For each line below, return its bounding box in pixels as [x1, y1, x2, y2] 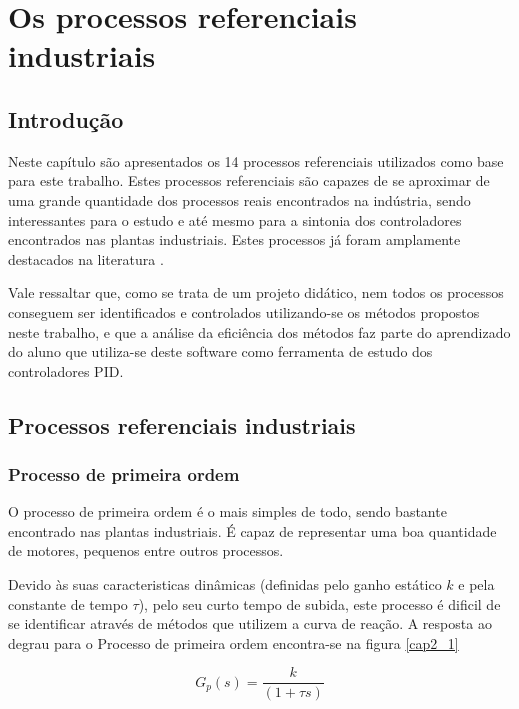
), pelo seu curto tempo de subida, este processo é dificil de [138, 593, 501, 614]
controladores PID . [8, 360, 124, 381]
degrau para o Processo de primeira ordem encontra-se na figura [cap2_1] [8, 632, 459, 653]
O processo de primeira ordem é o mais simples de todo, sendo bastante [8, 501, 447, 522]
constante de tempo [8, 593, 128, 614]
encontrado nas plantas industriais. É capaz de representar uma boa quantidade [8, 520, 497, 541]
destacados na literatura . [8, 248, 164, 269]
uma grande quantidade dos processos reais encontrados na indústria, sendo [8, 189, 471, 210]
